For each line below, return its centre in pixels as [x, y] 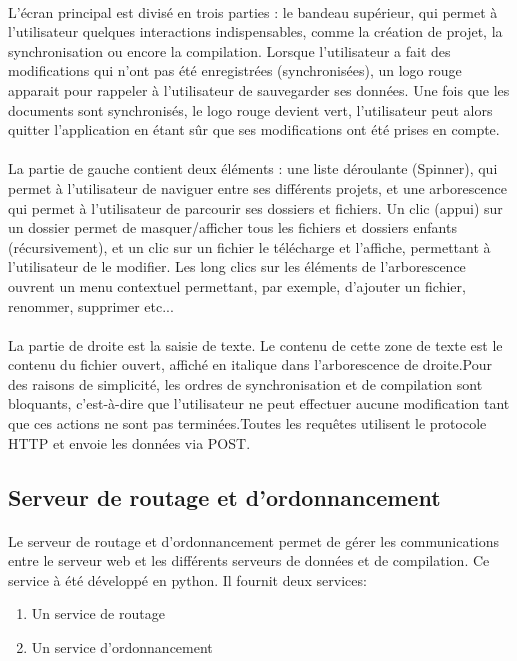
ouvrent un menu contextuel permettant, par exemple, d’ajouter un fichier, [237, 285]
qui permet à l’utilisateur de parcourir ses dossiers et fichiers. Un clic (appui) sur [255, 207]
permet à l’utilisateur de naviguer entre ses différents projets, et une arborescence [257, 187]
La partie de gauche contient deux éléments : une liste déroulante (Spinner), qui [253, 168]
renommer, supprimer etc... [91, 305]
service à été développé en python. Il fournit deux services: [187, 579]
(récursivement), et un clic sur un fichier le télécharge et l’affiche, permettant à [249, 246]
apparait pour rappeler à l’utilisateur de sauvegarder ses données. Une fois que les [259, 89]
